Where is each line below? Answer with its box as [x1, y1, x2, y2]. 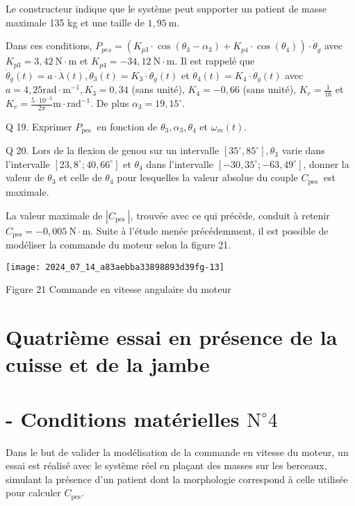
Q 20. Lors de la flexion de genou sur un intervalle [6, 143, 220, 158]
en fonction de [97, 119, 158, 133]
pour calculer [6, 485, 61, 500]
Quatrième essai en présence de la [6, 323, 338, 351]
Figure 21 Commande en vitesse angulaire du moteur [6, 282, 231, 296]
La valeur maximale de [6, 208, 103, 222]
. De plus [90, 96, 129, 110]
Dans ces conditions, [6, 38, 92, 53]
